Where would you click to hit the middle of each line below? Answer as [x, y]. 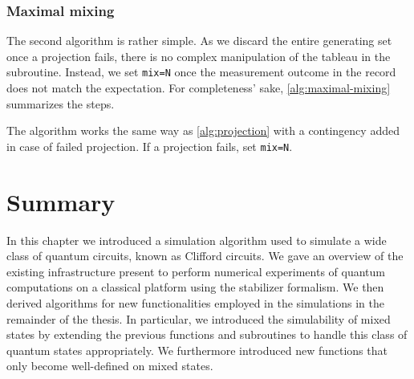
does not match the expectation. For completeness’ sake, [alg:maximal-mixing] [199, 88]
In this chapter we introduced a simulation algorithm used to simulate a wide [197, 240]
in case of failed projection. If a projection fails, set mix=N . [150, 146]
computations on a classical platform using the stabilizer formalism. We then [195, 287]
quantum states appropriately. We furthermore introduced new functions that [197, 350]
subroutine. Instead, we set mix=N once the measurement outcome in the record [201, 72]
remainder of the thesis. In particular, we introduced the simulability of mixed [199, 318]
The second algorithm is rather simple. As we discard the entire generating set [199, 41]
